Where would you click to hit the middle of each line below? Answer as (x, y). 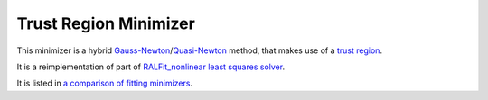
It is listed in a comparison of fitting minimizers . (105, 83)
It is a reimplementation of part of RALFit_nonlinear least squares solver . (150, 67)
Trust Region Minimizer (106, 23)
